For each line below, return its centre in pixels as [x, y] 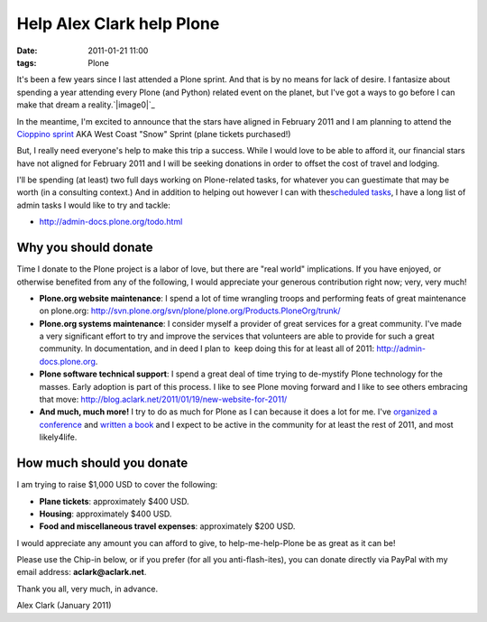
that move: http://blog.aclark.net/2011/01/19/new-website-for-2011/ [163, 399]
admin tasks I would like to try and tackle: [94, 205]
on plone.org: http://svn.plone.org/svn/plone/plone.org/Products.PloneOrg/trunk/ [190, 311]
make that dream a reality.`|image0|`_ [86, 105]
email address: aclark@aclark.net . [82, 572]
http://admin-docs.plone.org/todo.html [111, 222]
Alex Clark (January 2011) [64, 606]
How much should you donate [102, 464]
